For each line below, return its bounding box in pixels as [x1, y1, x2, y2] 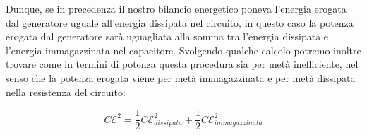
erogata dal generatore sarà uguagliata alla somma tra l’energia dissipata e [6, 29, 329, 44]
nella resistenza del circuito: [6, 84, 126, 99]
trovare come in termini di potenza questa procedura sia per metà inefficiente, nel [6, 57, 359, 71]
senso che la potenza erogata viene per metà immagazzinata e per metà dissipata [6, 70, 356, 85]
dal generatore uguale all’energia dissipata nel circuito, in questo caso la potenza [6, 15, 354, 30]
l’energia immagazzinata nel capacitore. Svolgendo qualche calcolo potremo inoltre [6, 42, 361, 57]
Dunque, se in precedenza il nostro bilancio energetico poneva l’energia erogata [6, 1, 347, 16]
